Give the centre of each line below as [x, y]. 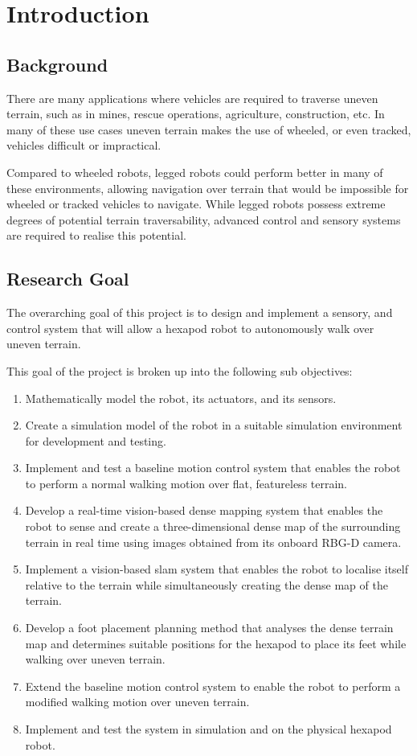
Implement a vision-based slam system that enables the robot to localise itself [217, 569]
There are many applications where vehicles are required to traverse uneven [192, 98]
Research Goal [68, 279]
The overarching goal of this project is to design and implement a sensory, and [200, 312]
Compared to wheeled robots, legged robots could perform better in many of [195, 172]
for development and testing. [96, 440]
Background [57, 64]
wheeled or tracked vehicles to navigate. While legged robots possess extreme [196, 204]
